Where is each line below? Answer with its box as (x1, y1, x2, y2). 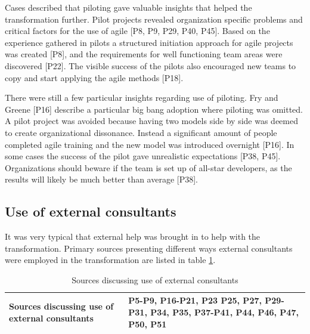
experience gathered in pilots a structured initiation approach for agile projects (5, 36, 293, 48)
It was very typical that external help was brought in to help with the (5, 230, 261, 243)
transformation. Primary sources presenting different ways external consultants (5, 242, 293, 254)
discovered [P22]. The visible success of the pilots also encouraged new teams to (5, 59, 296, 72)
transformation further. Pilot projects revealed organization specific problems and (5, 13, 303, 25)
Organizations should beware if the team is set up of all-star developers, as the (5, 161, 292, 174)
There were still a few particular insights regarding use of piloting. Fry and (5, 91, 278, 104)
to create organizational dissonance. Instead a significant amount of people (5, 126, 277, 138)
